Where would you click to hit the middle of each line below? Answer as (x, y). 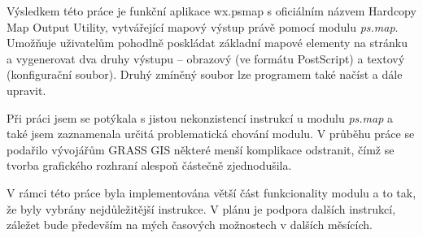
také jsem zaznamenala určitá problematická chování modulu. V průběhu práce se (211, 134)
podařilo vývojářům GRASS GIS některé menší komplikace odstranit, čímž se (201, 149)
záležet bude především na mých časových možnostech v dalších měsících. (190, 225)
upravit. (26, 90)
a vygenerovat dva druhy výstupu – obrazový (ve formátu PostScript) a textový (206, 58)
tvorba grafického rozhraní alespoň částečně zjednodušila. (149, 165)
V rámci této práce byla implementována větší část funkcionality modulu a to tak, (211, 192)
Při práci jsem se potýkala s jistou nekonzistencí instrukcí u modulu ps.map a (200, 117)
